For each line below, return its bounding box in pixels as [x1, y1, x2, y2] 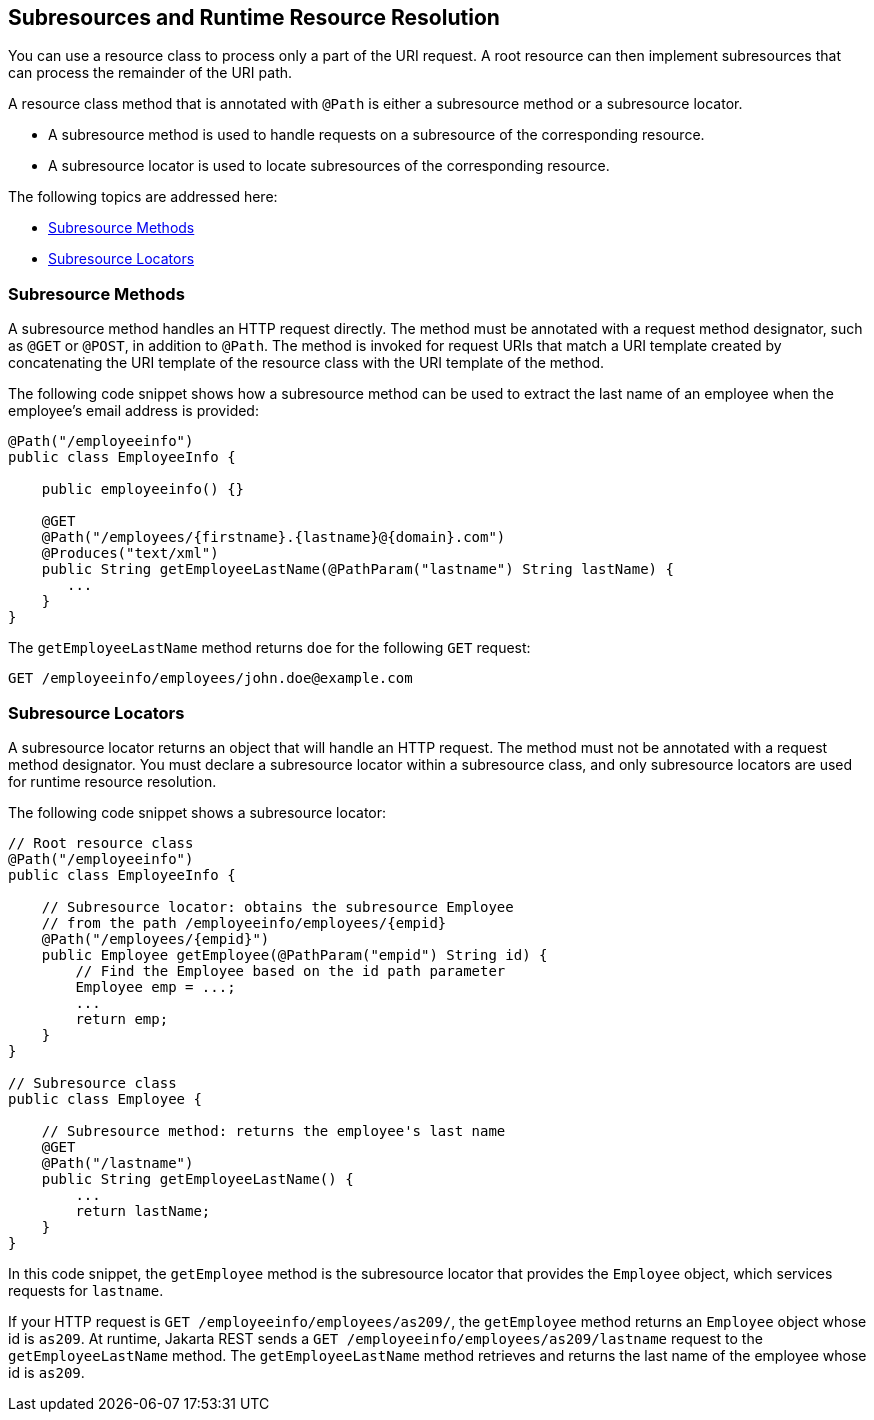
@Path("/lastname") [41, 1154, 194, 1171]
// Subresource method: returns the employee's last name [41, 1122, 506, 1139]
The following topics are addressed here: [8, 188, 278, 206]
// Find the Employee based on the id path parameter [75, 962, 506, 979]
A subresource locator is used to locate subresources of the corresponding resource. [48, 157, 610, 175]
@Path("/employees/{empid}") [41, 930, 270, 947]
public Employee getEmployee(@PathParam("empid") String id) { [41, 946, 548, 963]
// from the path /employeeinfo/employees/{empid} [41, 914, 447, 931]
